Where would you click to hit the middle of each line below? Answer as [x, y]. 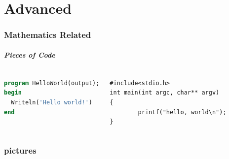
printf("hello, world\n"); [182, 112]
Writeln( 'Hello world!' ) [52, 102]
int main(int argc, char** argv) [165, 93]
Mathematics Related [48, 35]
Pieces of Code [30, 54]
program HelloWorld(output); [52, 83]
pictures [20, 150]
